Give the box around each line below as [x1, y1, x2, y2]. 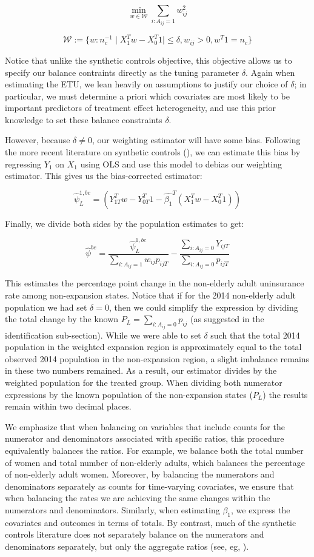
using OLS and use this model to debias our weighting [80, 157, 282, 170]
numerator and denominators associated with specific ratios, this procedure [5, 432, 284, 445]
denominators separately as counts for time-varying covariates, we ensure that [5, 479, 294, 492]
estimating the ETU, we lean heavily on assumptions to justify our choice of [5, 78, 288, 90]
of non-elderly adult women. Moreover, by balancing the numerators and [5, 468, 275, 481]
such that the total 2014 [210, 328, 300, 341]
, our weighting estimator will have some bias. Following [92, 133, 301, 146]
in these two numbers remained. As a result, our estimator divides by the [5, 364, 277, 377]
